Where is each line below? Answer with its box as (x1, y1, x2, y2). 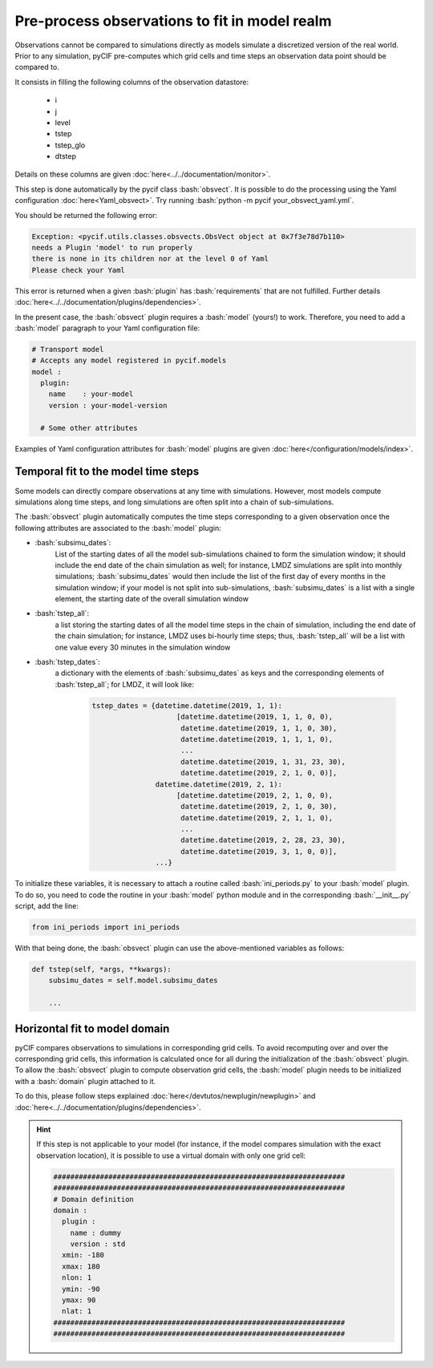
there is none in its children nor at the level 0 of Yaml (31, 254, 269, 264)
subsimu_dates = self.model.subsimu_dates (48, 976, 218, 986)
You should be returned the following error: (14, 210, 158, 220)
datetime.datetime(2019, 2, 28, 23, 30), (180, 836, 346, 845)
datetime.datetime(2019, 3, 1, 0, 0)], (180, 847, 338, 856)
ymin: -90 (61, 1284, 100, 1293)
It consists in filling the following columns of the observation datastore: (14, 77, 249, 87)
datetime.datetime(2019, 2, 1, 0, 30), (180, 802, 338, 811)
